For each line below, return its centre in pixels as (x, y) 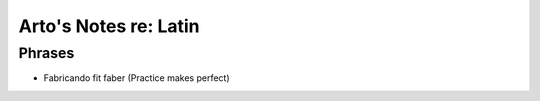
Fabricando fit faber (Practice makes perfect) (136, 78)
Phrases (46, 53)
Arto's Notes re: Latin (109, 26)
